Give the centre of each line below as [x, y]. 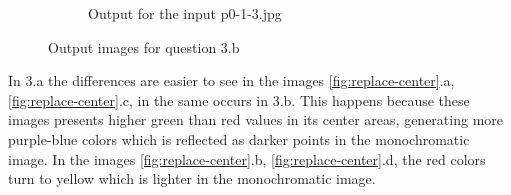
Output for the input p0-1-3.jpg [185, 13]
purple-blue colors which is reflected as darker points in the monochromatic [239, 138]
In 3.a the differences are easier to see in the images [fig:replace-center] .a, [231, 80]
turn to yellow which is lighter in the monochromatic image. [192, 178]
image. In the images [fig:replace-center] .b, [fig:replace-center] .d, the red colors [247, 158]
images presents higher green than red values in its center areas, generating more [255, 119]
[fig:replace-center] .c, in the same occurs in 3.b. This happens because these [239, 99]
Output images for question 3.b [144, 46]
